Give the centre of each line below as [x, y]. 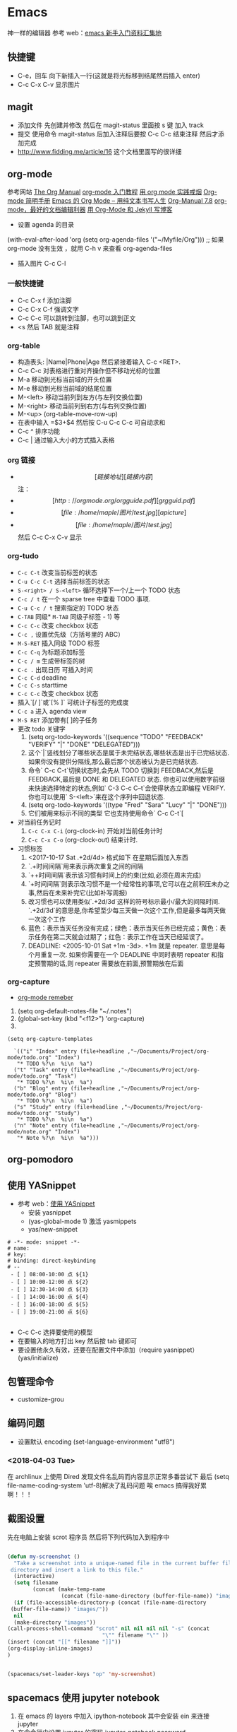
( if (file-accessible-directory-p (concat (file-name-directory [110, 1602]
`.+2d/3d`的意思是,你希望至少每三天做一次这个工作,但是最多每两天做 [127, 910]
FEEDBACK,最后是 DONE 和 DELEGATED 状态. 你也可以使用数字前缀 [127, 779]
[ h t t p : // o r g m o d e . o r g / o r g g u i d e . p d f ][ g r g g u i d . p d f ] [124, 501]
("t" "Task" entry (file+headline [64, 1070]
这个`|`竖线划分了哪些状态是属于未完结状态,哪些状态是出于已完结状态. [129, 753]
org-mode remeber [45, 997]
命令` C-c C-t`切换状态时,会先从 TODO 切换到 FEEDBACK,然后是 [121, 770]
